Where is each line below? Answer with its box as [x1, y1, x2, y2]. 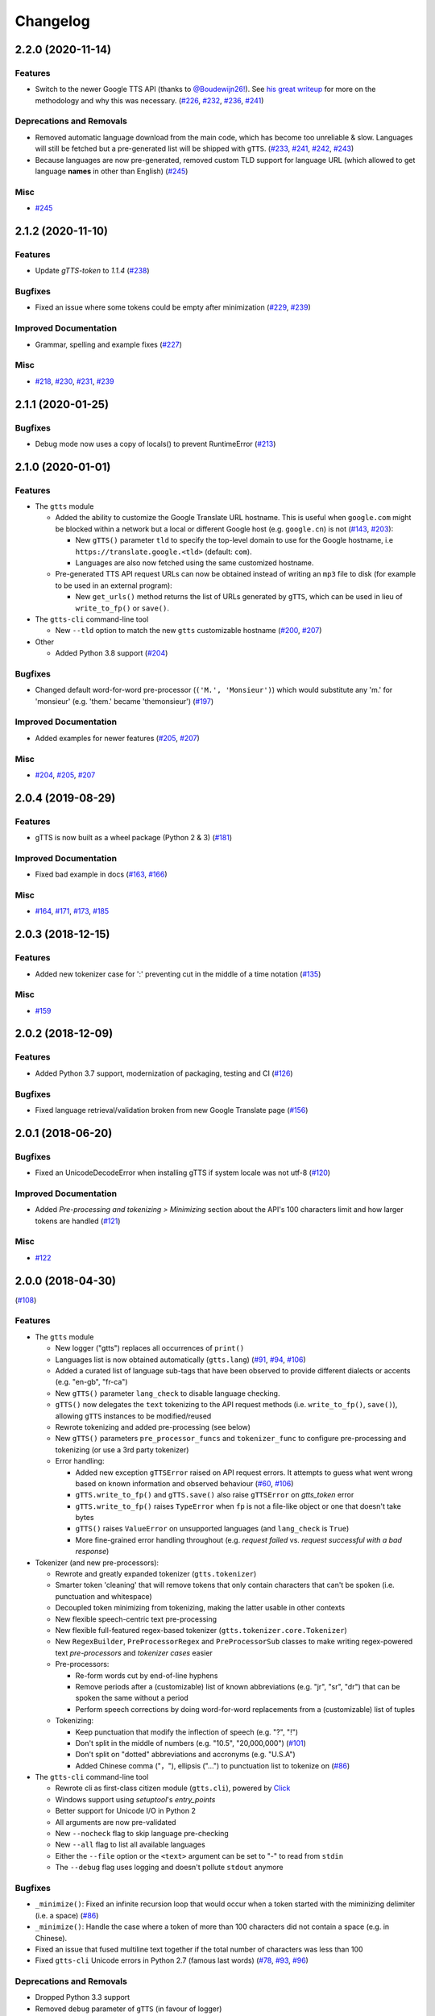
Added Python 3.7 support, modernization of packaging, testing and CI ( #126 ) [35, 1068, 293, 1078]
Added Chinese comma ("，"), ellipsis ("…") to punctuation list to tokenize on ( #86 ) [75, 1760, 350, 1770]
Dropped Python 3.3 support [35, 1993, 130, 2002]
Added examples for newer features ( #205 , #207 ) [35, 733, 201, 743]
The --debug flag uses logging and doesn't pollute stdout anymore [55, 1863, 284, 1872]
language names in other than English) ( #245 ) [35, 166, 188, 177]
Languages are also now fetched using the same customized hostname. [75, 558, 314, 568]
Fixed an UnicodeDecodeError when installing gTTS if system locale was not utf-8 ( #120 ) [35, 1168, 330, 1177]
